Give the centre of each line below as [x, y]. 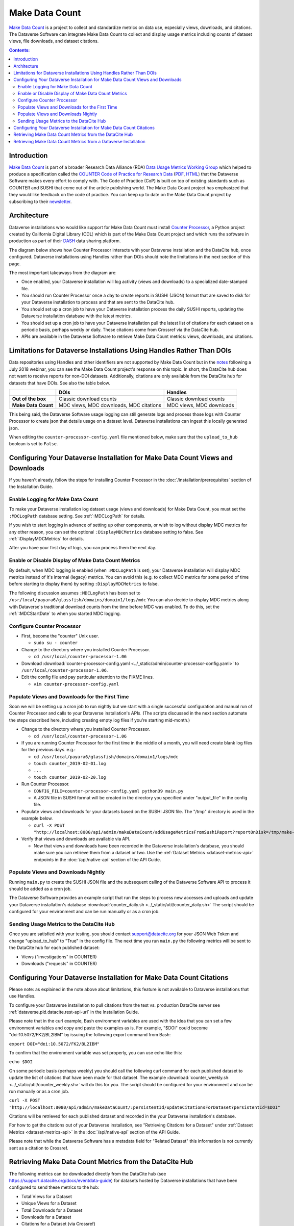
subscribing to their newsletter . [40, 202]
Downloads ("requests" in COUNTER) [59, 963]
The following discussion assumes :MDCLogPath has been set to [75, 593]
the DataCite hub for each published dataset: [54, 948]
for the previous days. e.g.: [49, 750]
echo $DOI [21, 1062]
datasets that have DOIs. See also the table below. [60, 383]
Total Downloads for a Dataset [52, 1210]
